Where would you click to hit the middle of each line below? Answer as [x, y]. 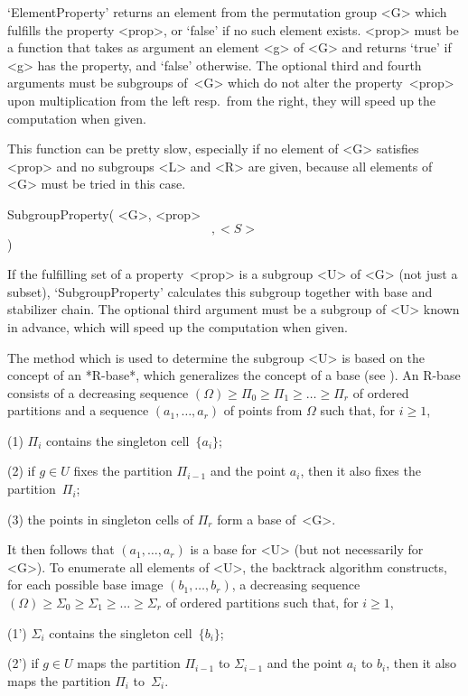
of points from [263, 410]
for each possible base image [85, 585]
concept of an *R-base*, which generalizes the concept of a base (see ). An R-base [234, 375]
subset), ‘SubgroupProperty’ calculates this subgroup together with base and [220, 291]
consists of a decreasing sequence [98, 392]
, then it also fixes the [360, 471]
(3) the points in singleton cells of [100, 519]
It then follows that [61, 549]
